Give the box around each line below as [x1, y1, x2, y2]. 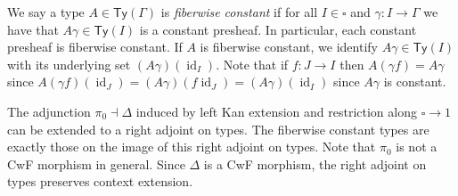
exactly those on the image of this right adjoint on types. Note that [7, 137, 376, 156]
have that [7, 20, 59, 38]
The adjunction [7, 102, 91, 120]
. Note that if [216, 54, 289, 73]
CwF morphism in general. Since [7, 154, 185, 173]
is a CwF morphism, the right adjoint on [203, 154, 427, 173]
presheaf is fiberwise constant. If [7, 37, 183, 56]
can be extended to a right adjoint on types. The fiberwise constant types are [7, 119, 429, 138]
